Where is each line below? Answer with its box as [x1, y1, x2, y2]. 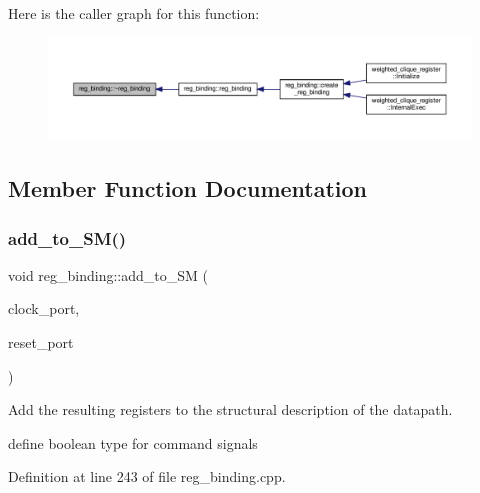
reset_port [8, 332, 74, 353]
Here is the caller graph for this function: [8, 3, 260, 23]
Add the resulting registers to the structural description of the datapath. [8, 399, 453, 420]
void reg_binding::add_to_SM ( [8, 264, 208, 285]
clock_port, [8, 298, 80, 319]
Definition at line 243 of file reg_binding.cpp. [8, 466, 286, 487]
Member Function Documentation [8, 173, 368, 204]
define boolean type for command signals [8, 432, 258, 453]
